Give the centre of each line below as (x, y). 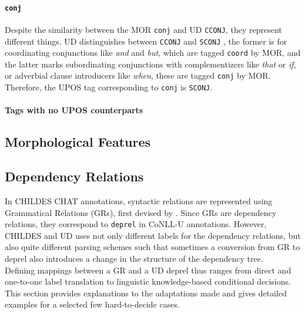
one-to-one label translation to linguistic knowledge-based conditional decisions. (148, 281)
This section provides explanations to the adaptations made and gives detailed (146, 293)
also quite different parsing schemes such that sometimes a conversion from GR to (152, 247)
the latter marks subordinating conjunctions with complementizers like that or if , (150, 64)
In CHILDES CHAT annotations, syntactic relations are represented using (139, 200)
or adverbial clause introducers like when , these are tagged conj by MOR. (138, 75)
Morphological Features (78, 142)
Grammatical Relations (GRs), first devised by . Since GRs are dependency (141, 212)
